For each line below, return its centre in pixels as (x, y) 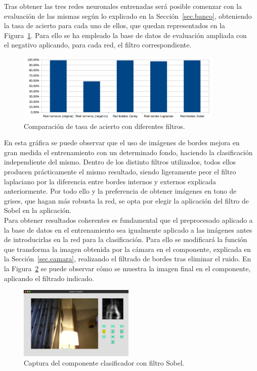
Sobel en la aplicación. (38, 210)
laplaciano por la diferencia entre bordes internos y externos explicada (110, 181)
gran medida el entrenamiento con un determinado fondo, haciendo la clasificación (128, 152)
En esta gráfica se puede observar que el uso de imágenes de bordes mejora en (122, 143)
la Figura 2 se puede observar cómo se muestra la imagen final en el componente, (127, 268)
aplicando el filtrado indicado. (49, 278)
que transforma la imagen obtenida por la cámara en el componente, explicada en (128, 249)
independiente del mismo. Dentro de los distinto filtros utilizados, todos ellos (120, 162)
